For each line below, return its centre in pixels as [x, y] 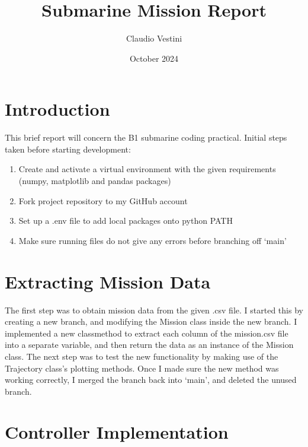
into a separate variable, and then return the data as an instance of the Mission [149, 345]
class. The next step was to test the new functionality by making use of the [142, 356]
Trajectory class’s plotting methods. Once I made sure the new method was [142, 368]
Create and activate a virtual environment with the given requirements [147, 169]
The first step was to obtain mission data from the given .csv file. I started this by [154, 310]
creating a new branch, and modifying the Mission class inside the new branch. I [151, 321]
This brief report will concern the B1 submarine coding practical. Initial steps [146, 137]
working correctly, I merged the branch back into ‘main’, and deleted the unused [151, 380]
